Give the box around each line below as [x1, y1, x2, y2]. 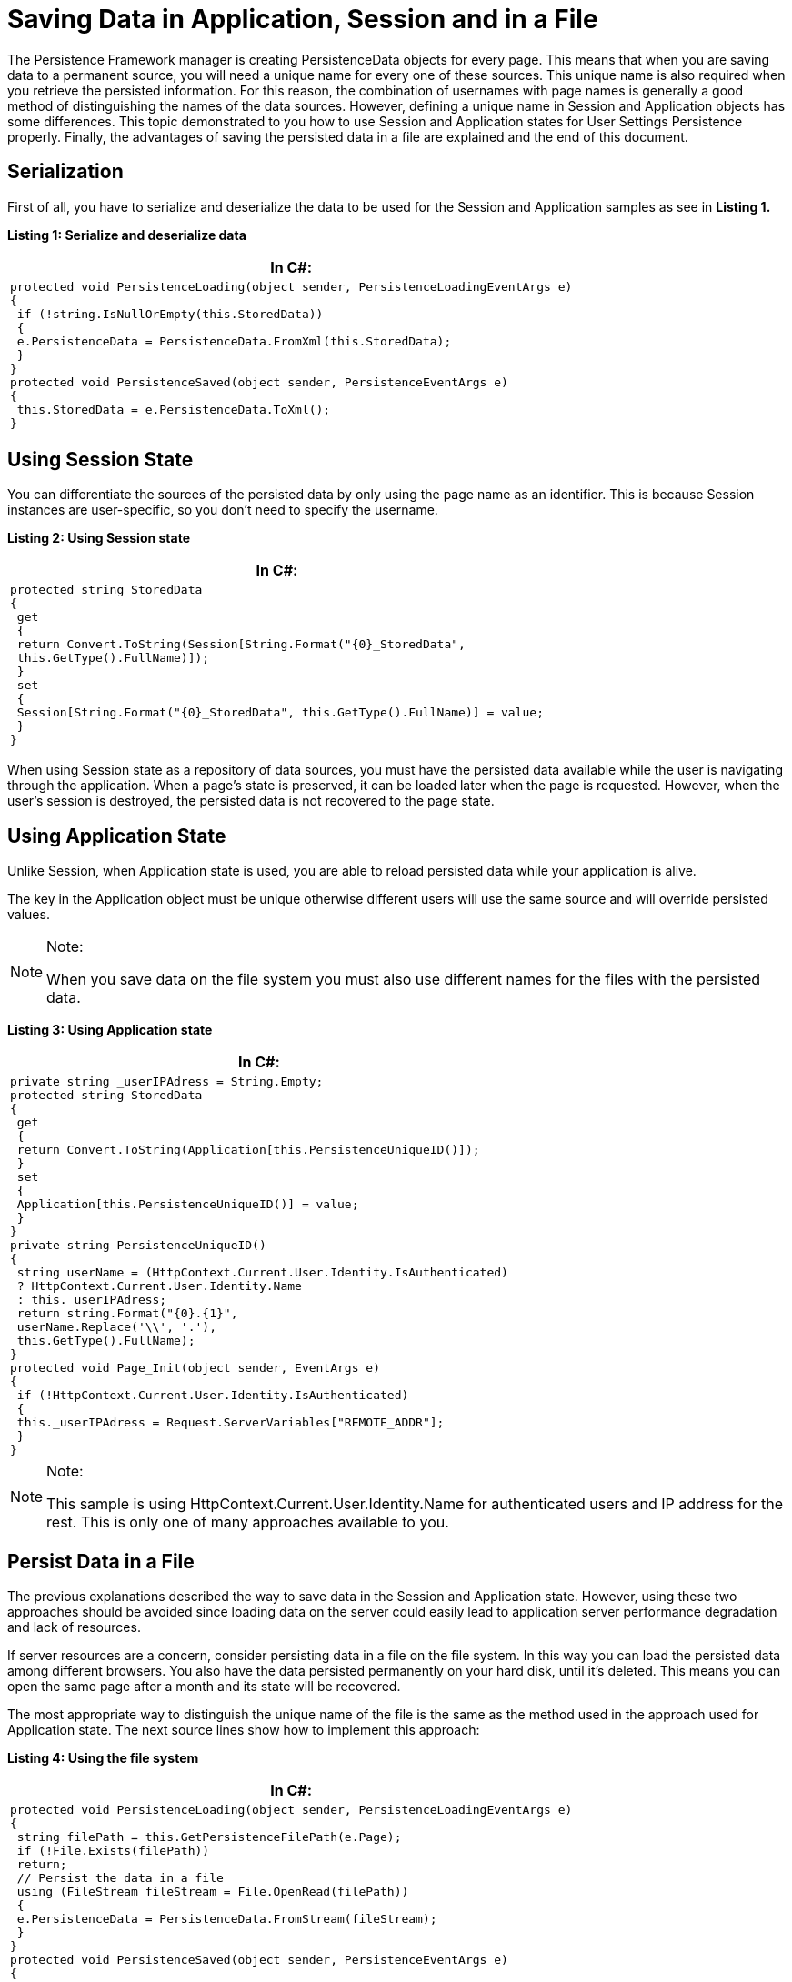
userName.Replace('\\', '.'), [16, 1320, 216, 1335]
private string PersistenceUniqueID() [10, 1238, 266, 1253]
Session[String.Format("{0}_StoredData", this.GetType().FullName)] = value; [16, 706, 544, 720]
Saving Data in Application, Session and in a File [7, 4, 598, 35]
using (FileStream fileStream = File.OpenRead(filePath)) [16, 1885, 409, 1899]
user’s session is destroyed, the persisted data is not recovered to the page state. [7, 793, 495, 809]
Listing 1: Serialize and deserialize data [7, 226, 246, 243]
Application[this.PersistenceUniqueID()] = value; [16, 1197, 359, 1212]
